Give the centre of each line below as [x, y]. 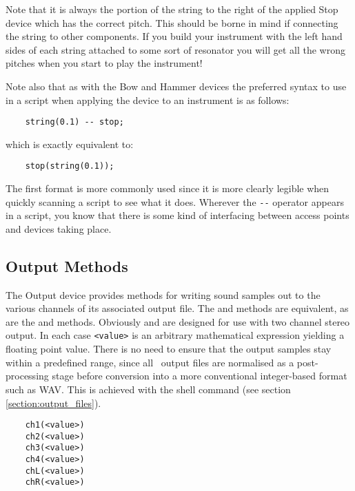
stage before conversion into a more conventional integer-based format [200, 376]
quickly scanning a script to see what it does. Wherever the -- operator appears [175, 201]
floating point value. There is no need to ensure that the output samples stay [169, 349]
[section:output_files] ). [53, 403]
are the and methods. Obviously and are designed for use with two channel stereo [178, 321]
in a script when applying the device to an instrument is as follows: [148, 100]
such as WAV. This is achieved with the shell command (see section [148, 389]
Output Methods [67, 265]
